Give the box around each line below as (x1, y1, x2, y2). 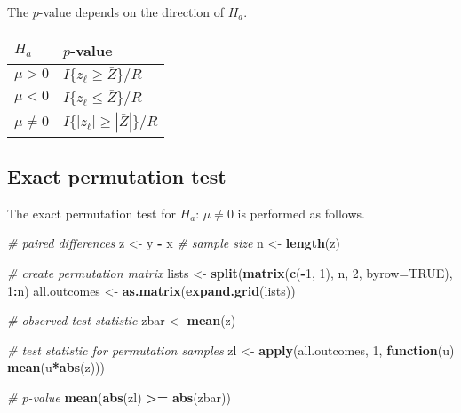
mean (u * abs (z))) (7, 358, 105, 377)
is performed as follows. (237, 203, 365, 222)
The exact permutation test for (7, 203, 176, 222)
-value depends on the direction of (38, 3, 225, 20)
